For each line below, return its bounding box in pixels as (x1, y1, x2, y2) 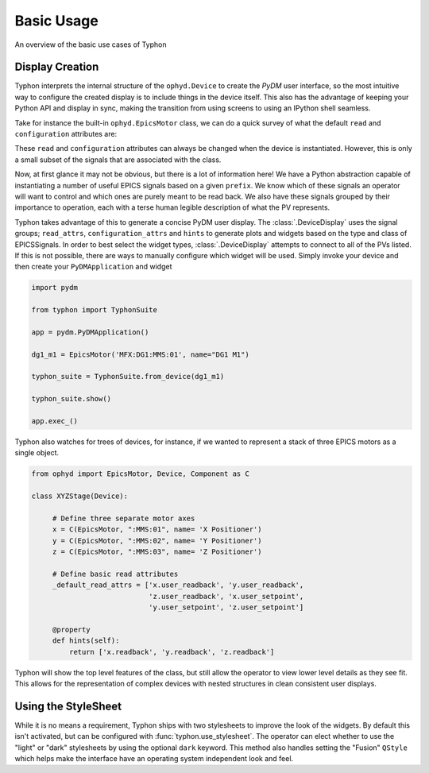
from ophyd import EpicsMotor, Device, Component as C (31, 470, 249, 478)
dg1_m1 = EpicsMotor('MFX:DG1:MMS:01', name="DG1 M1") (31, 350, 249, 359)
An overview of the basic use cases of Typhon (14, 40, 167, 49)
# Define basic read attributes (52, 569, 179, 578)
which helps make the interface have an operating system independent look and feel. (14, 754, 294, 763)
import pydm (31, 283, 79, 292)
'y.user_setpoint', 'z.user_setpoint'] (148, 603, 304, 612)
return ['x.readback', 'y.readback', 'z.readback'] (68, 647, 275, 656)
